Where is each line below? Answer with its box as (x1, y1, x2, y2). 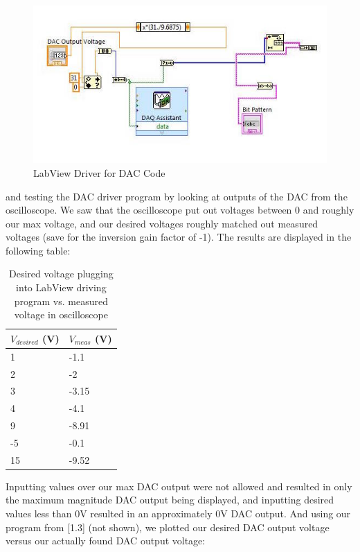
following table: (6, 243, 71, 257)
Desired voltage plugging (8, 266, 114, 281)
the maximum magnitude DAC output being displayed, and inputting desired (6, 492, 334, 507)
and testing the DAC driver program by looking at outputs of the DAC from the (6, 189, 348, 203)
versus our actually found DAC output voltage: (6, 533, 206, 548)
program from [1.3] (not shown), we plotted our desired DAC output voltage (6, 519, 330, 534)
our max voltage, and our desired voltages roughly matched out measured (6, 216, 318, 230)
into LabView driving (16, 280, 107, 295)
